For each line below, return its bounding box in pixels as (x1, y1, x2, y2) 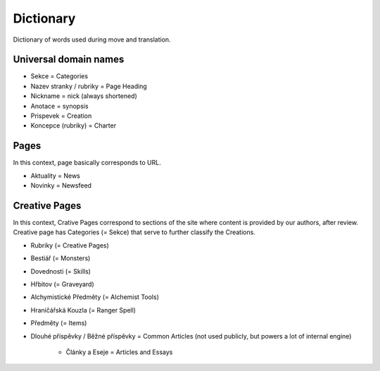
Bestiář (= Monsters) (30, 254, 91, 262)
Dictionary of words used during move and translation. (13, 35, 172, 44)
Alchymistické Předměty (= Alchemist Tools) (30, 293, 160, 301)
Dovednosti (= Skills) (30, 267, 91, 275)
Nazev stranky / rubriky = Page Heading (30, 82, 147, 90)
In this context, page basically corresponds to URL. (13, 159, 161, 167)
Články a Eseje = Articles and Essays (65, 348, 173, 356)
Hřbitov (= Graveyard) (30, 279, 94, 288)
